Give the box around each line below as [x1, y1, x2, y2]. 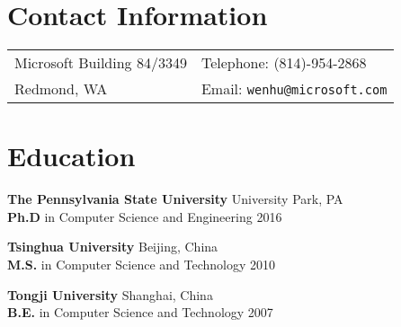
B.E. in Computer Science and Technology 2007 [7, 303, 273, 322]
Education [7, 137, 136, 174]
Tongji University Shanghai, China [7, 285, 213, 304]
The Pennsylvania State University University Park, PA [7, 190, 343, 208]
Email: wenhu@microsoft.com [200, 78, 388, 100]
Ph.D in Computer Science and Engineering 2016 [7, 207, 282, 225]
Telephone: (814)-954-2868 [200, 52, 367, 74]
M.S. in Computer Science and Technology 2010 [7, 255, 276, 274]
